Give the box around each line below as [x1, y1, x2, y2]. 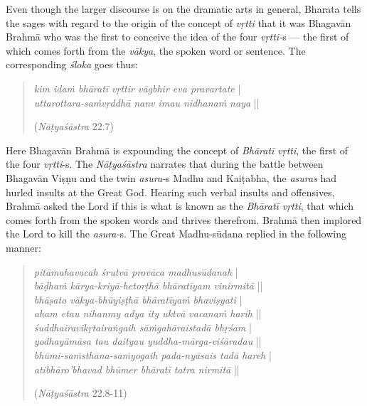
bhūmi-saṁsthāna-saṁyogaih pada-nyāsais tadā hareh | [33, 348, 272, 363]
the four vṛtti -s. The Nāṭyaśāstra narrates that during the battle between [6, 156, 324, 171]
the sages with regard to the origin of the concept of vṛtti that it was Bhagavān [6, 15, 351, 30]
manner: [6, 240, 41, 255]
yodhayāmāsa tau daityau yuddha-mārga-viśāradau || [33, 333, 262, 348]
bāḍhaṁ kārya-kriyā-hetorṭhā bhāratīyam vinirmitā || [33, 278, 263, 293]
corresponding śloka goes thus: [6, 57, 138, 72]
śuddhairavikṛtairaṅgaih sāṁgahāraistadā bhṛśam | [33, 319, 252, 334]
